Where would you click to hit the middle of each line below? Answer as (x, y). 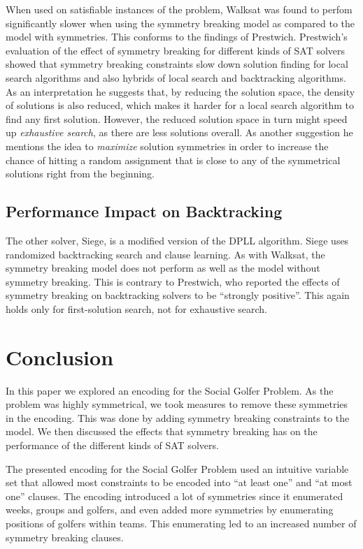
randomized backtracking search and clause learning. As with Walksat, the (165, 254)
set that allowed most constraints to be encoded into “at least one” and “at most (179, 482)
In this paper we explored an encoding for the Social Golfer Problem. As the (170, 390)
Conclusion (60, 357)
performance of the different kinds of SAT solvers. (112, 445)
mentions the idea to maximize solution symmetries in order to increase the (167, 146)
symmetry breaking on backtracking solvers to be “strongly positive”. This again (178, 295)
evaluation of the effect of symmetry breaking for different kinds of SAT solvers (176, 50)
